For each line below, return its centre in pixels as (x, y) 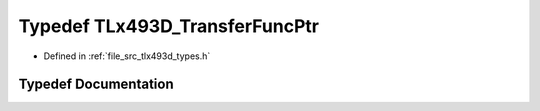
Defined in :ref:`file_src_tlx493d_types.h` (127, 56)
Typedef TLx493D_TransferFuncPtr (169, 26)
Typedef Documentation (96, 84)
